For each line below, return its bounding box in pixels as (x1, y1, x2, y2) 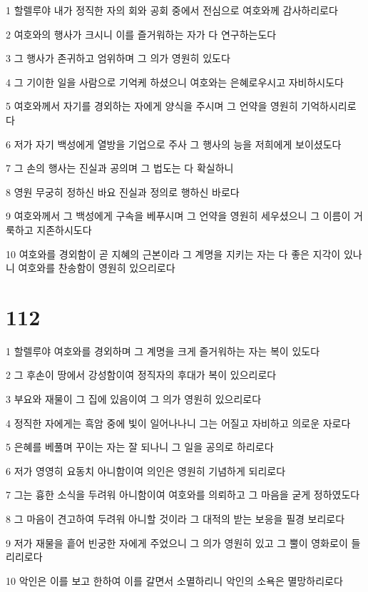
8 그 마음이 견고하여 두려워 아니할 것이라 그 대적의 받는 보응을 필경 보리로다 (6, 511, 345, 526)
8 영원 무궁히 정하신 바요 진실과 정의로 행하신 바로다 (6, 184, 240, 199)
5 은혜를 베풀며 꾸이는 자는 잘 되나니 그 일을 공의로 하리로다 (6, 439, 274, 454)
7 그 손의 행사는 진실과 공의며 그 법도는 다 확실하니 (6, 160, 234, 175)
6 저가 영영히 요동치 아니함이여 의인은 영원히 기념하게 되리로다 (6, 463, 286, 478)
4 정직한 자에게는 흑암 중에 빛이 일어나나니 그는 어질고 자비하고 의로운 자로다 (6, 415, 351, 430)
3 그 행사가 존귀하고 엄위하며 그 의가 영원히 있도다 (6, 51, 230, 66)
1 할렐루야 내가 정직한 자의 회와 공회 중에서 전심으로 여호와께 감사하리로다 (6, 3, 338, 17)
